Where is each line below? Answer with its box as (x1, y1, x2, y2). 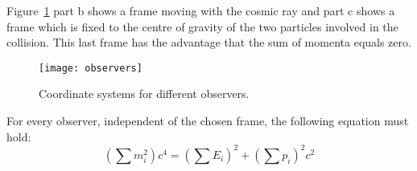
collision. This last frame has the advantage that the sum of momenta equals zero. (6, 34, 411, 51)
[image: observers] (39, 62, 142, 74)
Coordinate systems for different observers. (39, 85, 250, 102)
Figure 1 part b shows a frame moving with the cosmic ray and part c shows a (6, 2, 395, 18)
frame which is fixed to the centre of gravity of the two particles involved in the (6, 18, 398, 35)
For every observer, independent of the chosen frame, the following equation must (6, 112, 409, 129)
